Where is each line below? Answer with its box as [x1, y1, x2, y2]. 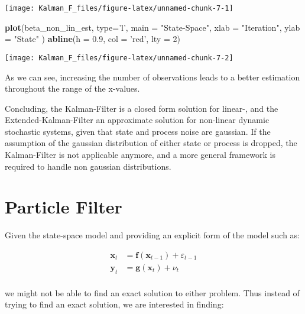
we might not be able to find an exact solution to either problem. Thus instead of [5, 286, 300, 299]
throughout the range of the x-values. [5, 82, 140, 95]
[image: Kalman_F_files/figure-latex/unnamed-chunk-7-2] [5, 53, 233, 62]
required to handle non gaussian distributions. [5, 160, 171, 172]
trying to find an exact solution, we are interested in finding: [5, 298, 224, 310]
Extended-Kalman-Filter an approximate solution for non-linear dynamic [5, 114, 270, 126]
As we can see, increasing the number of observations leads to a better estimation [5, 70, 300, 83]
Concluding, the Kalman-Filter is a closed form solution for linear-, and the [5, 102, 278, 114]
